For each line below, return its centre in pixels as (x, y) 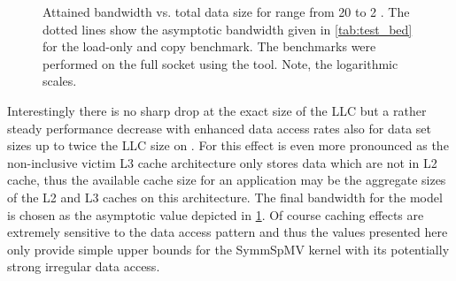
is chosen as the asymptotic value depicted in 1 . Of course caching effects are (216, 214)
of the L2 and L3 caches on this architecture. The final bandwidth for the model (225, 197)
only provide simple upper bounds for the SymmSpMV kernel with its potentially (228, 249)
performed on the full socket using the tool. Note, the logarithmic (220, 63)
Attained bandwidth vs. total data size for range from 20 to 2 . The (226, 11)
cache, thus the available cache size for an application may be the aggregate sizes (227, 180)
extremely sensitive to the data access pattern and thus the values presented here (228, 232)
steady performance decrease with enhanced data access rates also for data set (219, 128)
